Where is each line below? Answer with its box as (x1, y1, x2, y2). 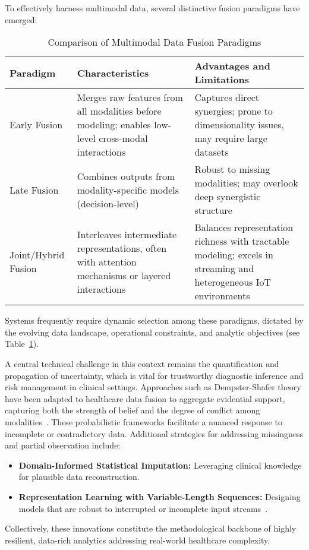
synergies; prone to (194, 104, 273, 118)
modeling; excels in (194, 248, 273, 262)
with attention (77, 254, 137, 268)
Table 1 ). (5, 337, 39, 350)
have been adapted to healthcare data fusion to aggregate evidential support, (5, 392, 285, 404)
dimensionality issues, (194, 118, 285, 132)
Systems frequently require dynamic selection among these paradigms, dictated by (5, 314, 304, 327)
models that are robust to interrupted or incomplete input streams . (18, 502, 268, 514)
